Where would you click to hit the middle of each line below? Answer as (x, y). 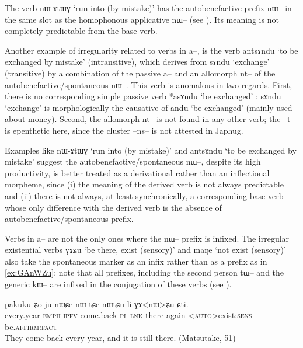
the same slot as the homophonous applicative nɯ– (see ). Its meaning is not (142, 19)
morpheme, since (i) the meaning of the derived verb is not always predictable (144, 184)
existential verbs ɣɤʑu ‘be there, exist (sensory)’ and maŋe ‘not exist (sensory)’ (145, 250)
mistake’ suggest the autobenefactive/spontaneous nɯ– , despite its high (133, 161)
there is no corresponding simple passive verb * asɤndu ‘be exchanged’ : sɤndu (143, 96)
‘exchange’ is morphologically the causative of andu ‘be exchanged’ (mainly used (149, 107)
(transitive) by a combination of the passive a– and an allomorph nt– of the (140, 73)
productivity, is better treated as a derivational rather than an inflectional (137, 173)
